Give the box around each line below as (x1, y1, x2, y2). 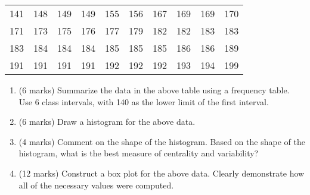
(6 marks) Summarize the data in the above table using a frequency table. (18, 84, 290, 96)
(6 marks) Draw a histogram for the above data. (18, 115, 196, 128)
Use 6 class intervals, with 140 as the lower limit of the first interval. (18, 95, 269, 108)
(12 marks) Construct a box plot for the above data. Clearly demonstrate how (18, 166, 305, 179)
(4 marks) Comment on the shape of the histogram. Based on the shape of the (18, 135, 305, 147)
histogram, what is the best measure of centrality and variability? (18, 147, 259, 159)
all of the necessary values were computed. (18, 178, 174, 191)
